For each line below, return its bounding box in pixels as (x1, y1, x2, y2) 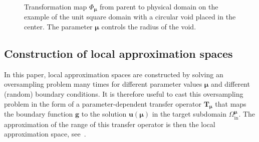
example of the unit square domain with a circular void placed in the (24, 11, 236, 22)
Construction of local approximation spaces (4, 46, 233, 61)
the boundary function (4, 109, 73, 119)
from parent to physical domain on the (99, 1, 218, 11)
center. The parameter (24, 21, 93, 32)
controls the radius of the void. (101, 21, 196, 32)
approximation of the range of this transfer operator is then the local (4, 119, 215, 129)
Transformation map (24, 1, 87, 11)
